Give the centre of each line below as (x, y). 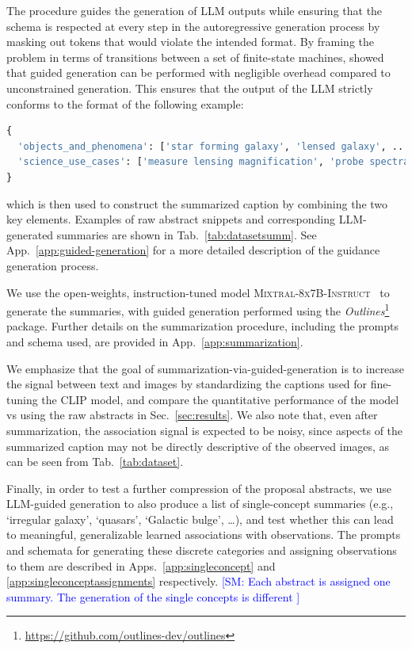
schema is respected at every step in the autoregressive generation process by (193, 26)
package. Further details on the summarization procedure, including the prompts (202, 326)
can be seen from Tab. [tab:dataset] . (95, 462)
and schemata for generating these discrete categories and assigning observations (202, 550)
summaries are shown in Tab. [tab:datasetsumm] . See (187, 234)
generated (30, 234)
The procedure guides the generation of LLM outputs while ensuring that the (195, 10)
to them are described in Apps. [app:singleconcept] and (141, 565)
